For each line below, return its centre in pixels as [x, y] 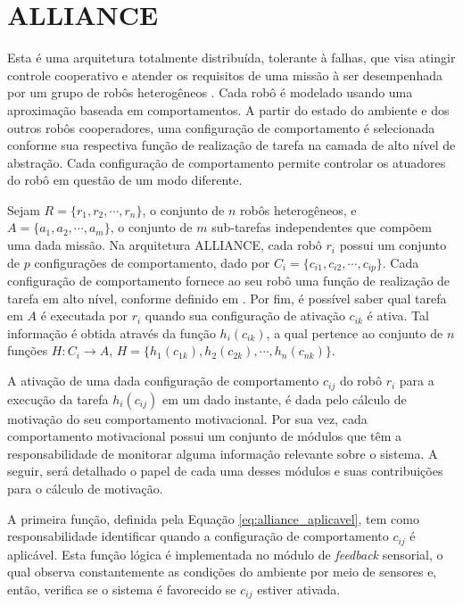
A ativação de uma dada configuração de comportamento [163, 381]
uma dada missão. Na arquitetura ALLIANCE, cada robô [165, 245]
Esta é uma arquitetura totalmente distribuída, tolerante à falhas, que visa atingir [231, 58]
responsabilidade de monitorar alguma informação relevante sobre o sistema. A [223, 453]
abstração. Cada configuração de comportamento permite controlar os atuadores [227, 162]
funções [28, 350]
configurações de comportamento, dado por [152, 262]
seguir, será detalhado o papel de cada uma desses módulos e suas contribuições [225, 471]
